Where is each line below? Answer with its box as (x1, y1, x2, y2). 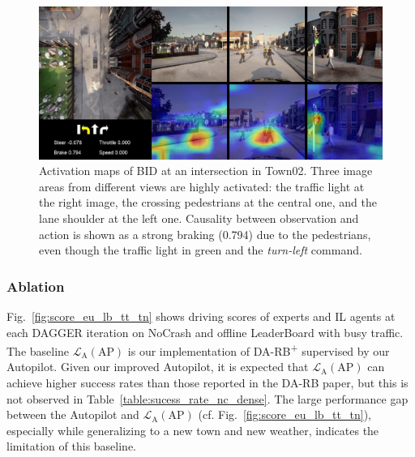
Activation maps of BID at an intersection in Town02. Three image (39, 162, 373, 179)
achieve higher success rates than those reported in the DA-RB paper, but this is (6, 374, 409, 391)
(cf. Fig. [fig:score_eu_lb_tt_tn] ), (198, 406, 371, 423)
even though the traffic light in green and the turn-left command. (39, 241, 362, 258)
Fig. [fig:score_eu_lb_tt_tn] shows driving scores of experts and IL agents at (6, 307, 396, 324)
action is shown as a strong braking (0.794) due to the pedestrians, (39, 225, 371, 242)
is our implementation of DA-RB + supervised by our (127, 340, 390, 359)
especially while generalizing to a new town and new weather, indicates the (6, 421, 379, 438)
